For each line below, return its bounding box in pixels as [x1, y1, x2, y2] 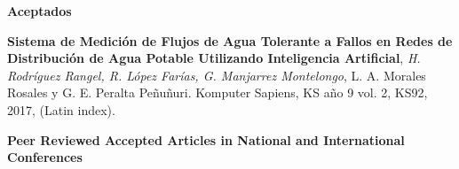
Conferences [7, 148, 83, 166]
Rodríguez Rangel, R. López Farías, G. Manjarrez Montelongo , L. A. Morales [7, 65, 426, 84]
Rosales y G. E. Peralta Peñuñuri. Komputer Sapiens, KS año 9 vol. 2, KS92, [7, 83, 428, 102]
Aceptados [7, 2, 72, 19]
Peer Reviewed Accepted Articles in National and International [7, 130, 405, 149]
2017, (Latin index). [7, 100, 115, 119]
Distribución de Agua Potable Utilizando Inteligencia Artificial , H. [7, 49, 421, 67]
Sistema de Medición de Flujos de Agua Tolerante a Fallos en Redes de [7, 31, 453, 50]
